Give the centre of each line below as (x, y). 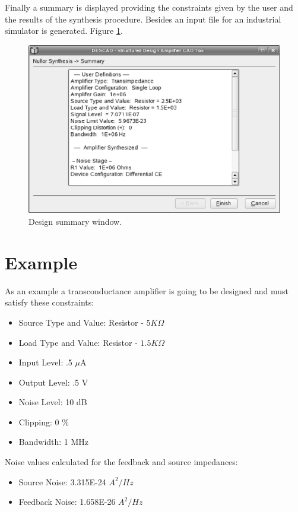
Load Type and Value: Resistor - (78, 342)
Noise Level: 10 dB (53, 402)
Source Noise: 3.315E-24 (62, 481)
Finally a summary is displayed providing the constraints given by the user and (149, 7)
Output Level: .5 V (53, 382)
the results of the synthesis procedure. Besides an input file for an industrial (143, 19)
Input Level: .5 (45, 362)
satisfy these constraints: (50, 302)
